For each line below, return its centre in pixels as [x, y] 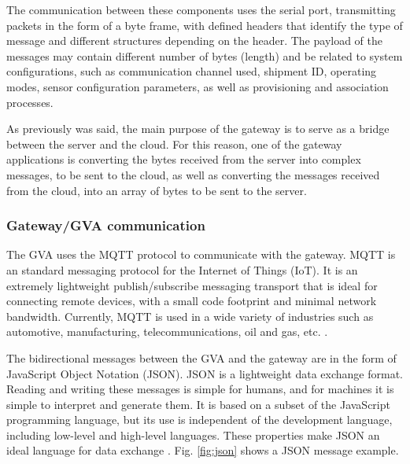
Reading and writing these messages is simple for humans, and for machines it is [200, 389]
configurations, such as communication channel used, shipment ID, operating [192, 71]
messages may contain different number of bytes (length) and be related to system [205, 55]
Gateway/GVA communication [106, 225]
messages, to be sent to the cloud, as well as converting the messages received [193, 174]
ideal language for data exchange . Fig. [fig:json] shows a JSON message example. [203, 450]
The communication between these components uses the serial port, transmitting [201, 9]
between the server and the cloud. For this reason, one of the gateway [174, 144]
